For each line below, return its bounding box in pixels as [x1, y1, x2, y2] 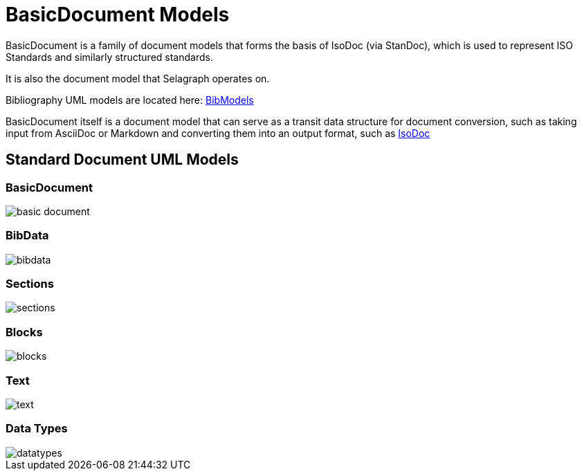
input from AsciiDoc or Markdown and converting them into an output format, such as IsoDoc [6, 127, 430, 139]
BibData [6, 228, 49, 243]
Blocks [6, 324, 43, 339]
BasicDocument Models [6, 3, 230, 26]
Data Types [6, 421, 68, 436]
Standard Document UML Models [6, 151, 239, 169]
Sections [6, 277, 54, 291]
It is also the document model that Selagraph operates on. [6, 72, 270, 84]
